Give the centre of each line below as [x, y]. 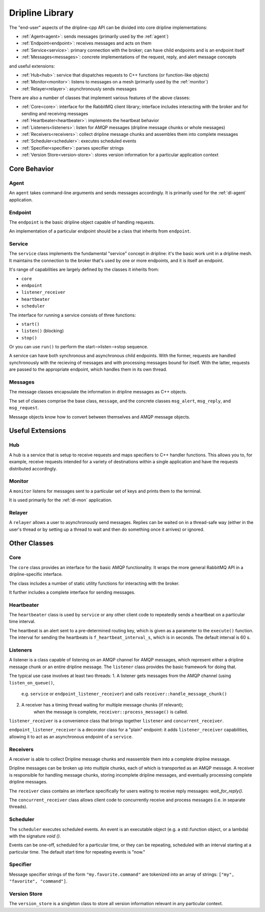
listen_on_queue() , [32, 682]
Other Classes [31, 543]
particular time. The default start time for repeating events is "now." [77, 852]
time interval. [22, 622]
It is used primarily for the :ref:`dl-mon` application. [61, 500]
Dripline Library [41, 13]
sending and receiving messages [55, 113]
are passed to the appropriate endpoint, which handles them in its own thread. [88, 369]
